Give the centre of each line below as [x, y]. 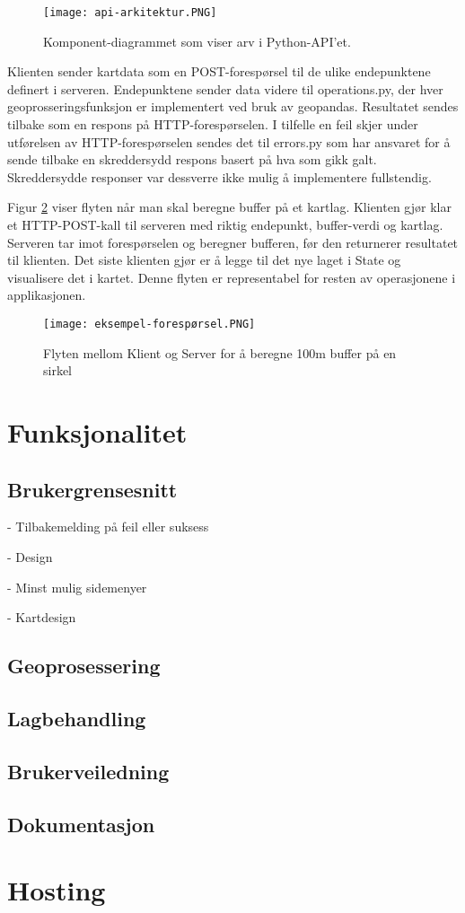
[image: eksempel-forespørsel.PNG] [149, 324]
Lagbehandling [77, 718]
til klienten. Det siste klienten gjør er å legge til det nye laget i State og [204, 260]
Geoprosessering [84, 666]
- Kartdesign [42, 617]
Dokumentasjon [81, 824]
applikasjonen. [47, 295]
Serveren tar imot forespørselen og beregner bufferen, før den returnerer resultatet [233, 242]
